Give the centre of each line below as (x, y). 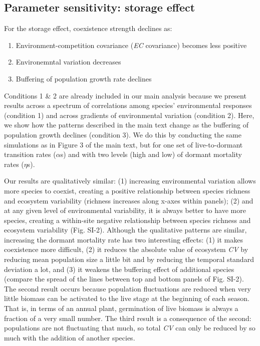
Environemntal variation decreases (68, 62)
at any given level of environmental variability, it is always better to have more (125, 210)
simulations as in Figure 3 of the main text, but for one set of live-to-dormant (123, 144)
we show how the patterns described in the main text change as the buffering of (126, 125)
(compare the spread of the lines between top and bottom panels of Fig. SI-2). (124, 279)
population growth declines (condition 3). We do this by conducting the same (123, 134)
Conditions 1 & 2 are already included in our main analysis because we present (125, 95)
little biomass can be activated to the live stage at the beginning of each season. (127, 298)
